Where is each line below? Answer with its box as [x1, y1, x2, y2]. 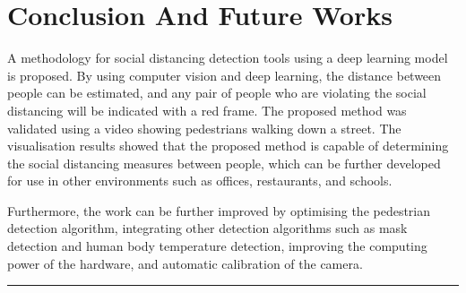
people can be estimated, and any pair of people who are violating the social [7, 83, 427, 102]
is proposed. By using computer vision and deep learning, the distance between [7, 65, 442, 84]
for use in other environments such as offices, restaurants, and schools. [7, 171, 393, 190]
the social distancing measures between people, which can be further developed [7, 153, 441, 172]
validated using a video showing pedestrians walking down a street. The [7, 118, 401, 137]
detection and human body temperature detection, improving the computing [7, 237, 427, 255]
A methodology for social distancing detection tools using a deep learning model [7, 48, 448, 67]
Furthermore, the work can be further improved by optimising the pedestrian [7, 201, 431, 220]
